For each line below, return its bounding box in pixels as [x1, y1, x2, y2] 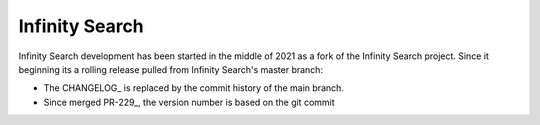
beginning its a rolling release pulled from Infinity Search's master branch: [18, 63, 324, 75]
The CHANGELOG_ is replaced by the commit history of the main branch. [43, 82, 345, 94]
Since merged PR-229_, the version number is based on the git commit [43, 96, 335, 108]
